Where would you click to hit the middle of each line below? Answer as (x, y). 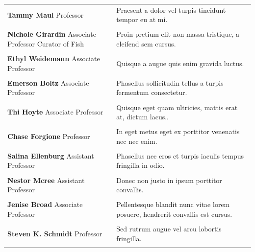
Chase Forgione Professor (49, 136)
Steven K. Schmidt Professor (55, 233)
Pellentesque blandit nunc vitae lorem (173, 204)
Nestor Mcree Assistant (46, 180)
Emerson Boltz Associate (48, 82)
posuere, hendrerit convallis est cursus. (174, 214)
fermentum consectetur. (152, 92)
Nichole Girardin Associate (52, 34)
